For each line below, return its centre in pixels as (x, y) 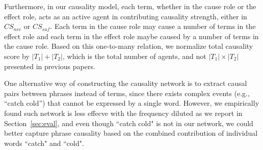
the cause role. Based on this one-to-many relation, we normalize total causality (129, 46)
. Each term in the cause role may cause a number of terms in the (153, 26)
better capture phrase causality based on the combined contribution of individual (131, 133)
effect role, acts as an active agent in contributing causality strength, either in (126, 16)
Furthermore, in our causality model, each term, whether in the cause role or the (130, 6)
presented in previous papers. (50, 66)
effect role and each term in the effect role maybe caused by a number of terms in (131, 36)
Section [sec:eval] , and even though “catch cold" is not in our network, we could (129, 123)
